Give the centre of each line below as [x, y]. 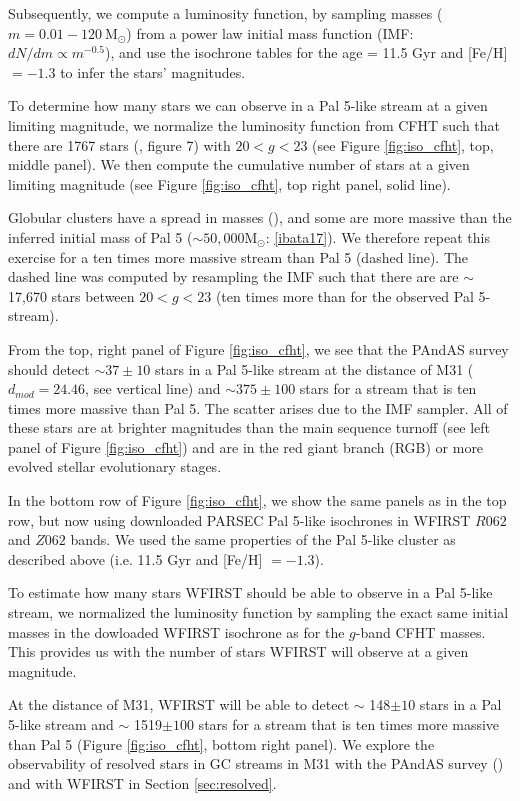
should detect [49, 368]
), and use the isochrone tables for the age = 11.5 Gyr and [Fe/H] [306, 52]
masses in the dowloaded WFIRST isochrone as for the [176, 631]
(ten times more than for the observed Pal [344, 295]
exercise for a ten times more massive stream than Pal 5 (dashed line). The [238, 256]
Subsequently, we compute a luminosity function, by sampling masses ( [225, 13]
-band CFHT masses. [420, 631]
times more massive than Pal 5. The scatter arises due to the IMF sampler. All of [258, 407]
